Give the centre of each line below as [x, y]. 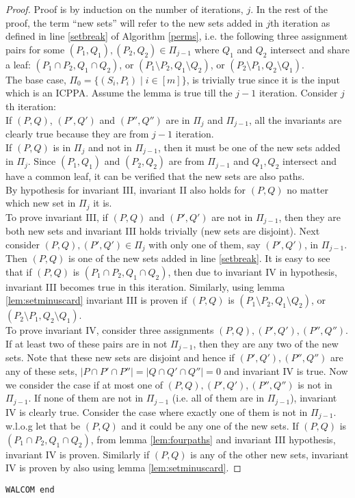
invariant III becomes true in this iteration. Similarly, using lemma [145, 286]
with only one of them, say [205, 244]
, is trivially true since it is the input [263, 79]
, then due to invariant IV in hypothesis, [252, 271]
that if [19, 271]
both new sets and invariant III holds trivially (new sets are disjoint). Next [163, 231]
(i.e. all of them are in [218, 398]
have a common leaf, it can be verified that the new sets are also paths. [155, 176]
